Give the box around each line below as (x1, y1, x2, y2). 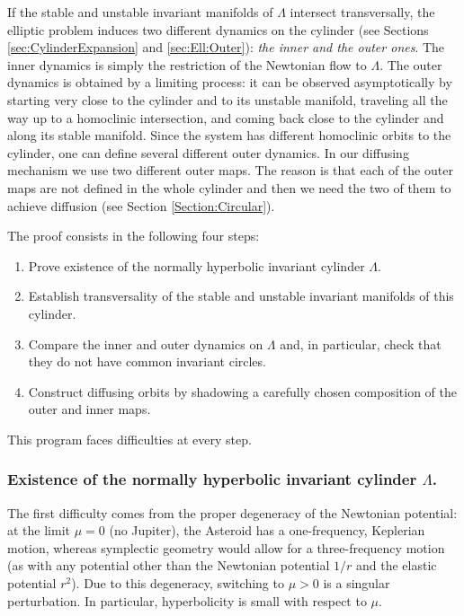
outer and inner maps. (28, 400, 151, 418)
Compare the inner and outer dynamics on (28, 334, 263, 353)
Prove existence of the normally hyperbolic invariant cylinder (28, 256, 365, 275)
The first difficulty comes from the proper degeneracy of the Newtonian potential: (7, 503, 458, 522)
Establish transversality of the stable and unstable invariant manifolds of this (28, 286, 454, 305)
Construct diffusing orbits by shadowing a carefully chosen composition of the (28, 382, 458, 400)
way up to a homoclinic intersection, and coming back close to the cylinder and (7, 108, 444, 127)
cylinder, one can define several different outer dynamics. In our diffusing (7, 143, 409, 162)
